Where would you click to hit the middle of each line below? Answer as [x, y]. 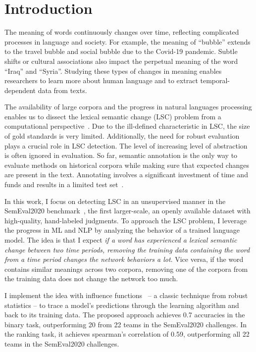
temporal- [215, 80]
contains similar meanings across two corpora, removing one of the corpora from [126, 269]
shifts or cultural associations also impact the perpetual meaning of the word [121, 61]
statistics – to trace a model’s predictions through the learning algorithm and [122, 305]
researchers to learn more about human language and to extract [101, 80]
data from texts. [62, 90]
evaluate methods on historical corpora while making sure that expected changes [127, 165]
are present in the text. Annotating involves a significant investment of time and [126, 175]
